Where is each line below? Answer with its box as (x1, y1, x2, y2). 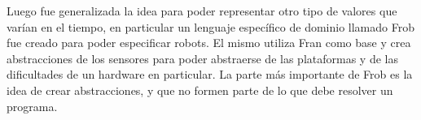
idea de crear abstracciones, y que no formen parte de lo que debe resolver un (7, 81, 393, 98)
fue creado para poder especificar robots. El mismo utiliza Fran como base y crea (7, 34, 411, 51)
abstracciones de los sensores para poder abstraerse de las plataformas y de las (7, 49, 398, 66)
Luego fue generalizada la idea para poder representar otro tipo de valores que (7, 2, 397, 19)
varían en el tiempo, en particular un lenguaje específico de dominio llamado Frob (7, 18, 414, 35)
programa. (7, 97, 58, 114)
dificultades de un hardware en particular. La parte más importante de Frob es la (7, 66, 413, 83)
